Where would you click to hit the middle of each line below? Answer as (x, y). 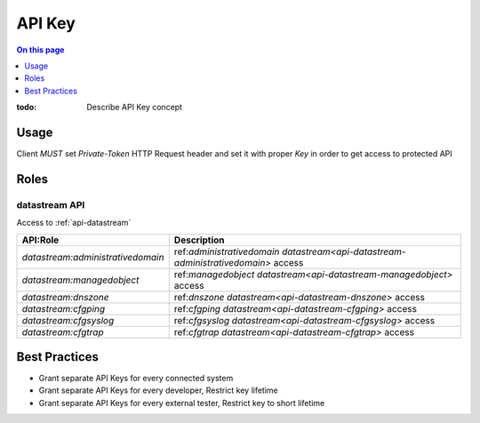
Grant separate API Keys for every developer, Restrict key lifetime (159, 390)
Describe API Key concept (134, 108)
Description (200, 240)
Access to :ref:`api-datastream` (74, 223)
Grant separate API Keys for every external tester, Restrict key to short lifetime (182, 403)
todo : (27, 108)
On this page (40, 50)
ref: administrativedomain (227, 251)
